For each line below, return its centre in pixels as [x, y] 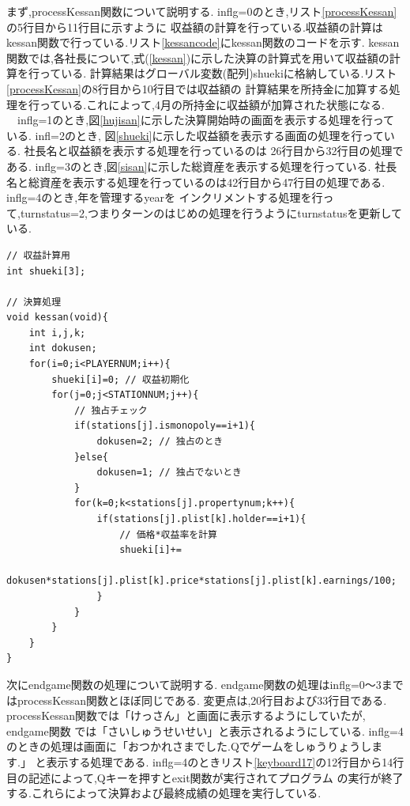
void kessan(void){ [57, 318]
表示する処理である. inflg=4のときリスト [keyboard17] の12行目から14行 [225, 761]
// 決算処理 [34, 302]
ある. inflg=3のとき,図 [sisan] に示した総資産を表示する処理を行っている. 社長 [202, 166]
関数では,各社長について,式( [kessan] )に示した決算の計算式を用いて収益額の [198, 57]
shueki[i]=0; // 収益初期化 [120, 379]
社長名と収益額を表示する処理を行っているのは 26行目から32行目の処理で [214, 151]
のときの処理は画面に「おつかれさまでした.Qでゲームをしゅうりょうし [189, 746]
